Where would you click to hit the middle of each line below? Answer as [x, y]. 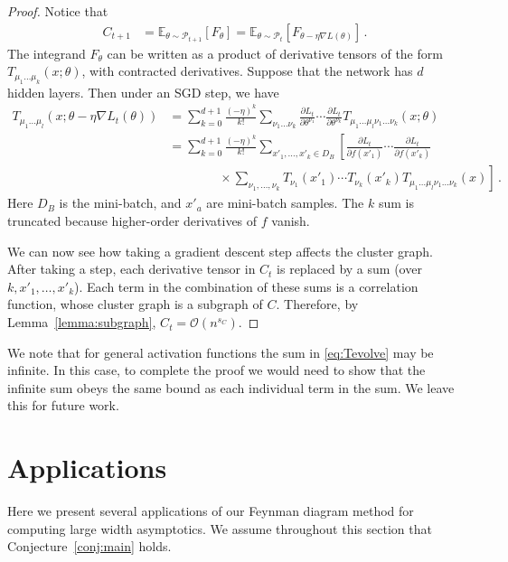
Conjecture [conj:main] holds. [89, 546]
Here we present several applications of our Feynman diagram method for [211, 511]
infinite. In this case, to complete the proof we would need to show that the [216, 370]
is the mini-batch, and [120, 203]
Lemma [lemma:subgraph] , [82, 322]
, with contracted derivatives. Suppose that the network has [247, 71]
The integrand [47, 53]
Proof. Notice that [58, 11]
